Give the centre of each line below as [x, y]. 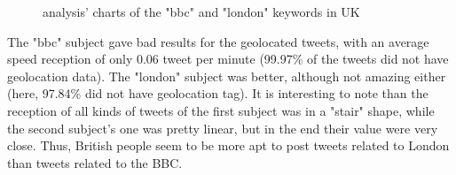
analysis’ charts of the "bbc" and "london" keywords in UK [201, 11]
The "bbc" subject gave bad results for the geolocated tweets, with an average [218, 41]
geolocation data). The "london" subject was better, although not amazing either [227, 76]
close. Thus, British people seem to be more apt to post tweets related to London [228, 145]
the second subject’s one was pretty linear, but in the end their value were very [223, 128]
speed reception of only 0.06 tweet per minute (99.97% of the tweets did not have [228, 59]
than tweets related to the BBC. [95, 162]
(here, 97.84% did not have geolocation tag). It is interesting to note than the [218, 93]
